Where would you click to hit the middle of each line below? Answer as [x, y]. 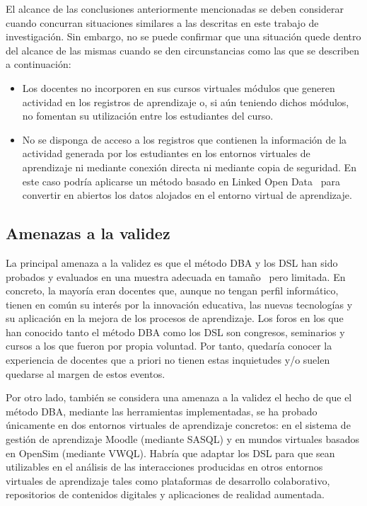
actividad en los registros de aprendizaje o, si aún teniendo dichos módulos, [186, 102]
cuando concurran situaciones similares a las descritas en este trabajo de [162, 22]
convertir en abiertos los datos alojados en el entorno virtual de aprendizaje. [187, 195]
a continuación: [39, 64]
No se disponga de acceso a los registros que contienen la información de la [185, 139]
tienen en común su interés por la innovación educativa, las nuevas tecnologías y [179, 304]
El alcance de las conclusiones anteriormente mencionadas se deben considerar [175, 8]
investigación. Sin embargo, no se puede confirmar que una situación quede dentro [183, 36]
